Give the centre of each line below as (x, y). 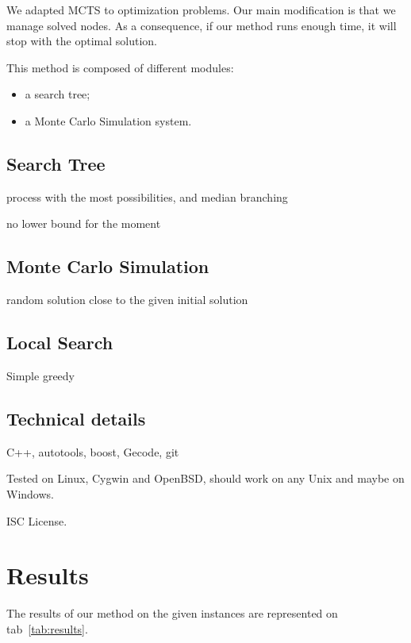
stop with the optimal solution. (82, 41)
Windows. (30, 493)
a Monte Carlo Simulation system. (108, 120)
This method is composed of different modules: (120, 67)
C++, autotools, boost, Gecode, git (93, 451)
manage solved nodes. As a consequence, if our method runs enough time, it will (202, 25)
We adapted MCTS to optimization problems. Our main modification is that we (201, 10)
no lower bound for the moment (84, 223)
